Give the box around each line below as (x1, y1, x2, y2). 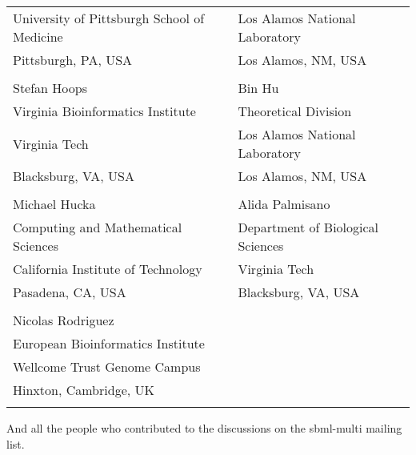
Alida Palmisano (238, 195, 330, 213)
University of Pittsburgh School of (13, 9, 205, 27)
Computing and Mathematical (13, 218, 182, 236)
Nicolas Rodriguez (13, 311, 114, 329)
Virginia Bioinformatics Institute (13, 102, 196, 120)
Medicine (13, 27, 63, 46)
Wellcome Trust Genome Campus (13, 357, 201, 376)
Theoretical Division (238, 102, 352, 120)
